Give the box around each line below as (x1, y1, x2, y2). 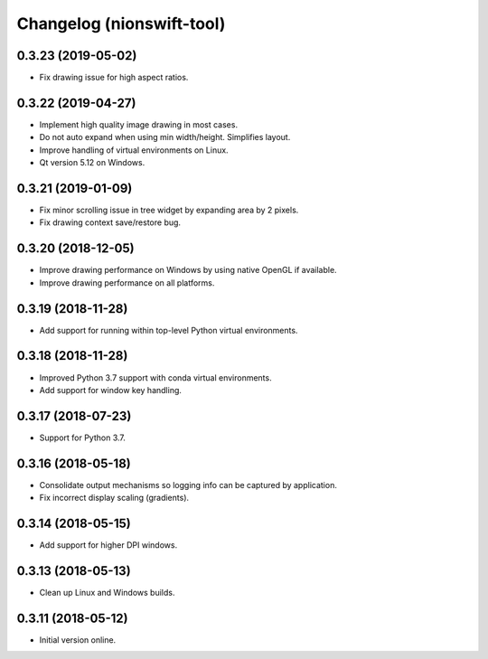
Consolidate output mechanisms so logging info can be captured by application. (39, 479, 338, 490)
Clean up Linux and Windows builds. (39, 587, 175, 598)
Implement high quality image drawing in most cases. (39, 118, 239, 130)
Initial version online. (39, 634, 117, 645)
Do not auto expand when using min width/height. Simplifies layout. (39, 132, 291, 143)
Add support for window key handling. (39, 384, 183, 395)
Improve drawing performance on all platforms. (39, 277, 215, 288)
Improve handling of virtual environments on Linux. (39, 145, 230, 155)
